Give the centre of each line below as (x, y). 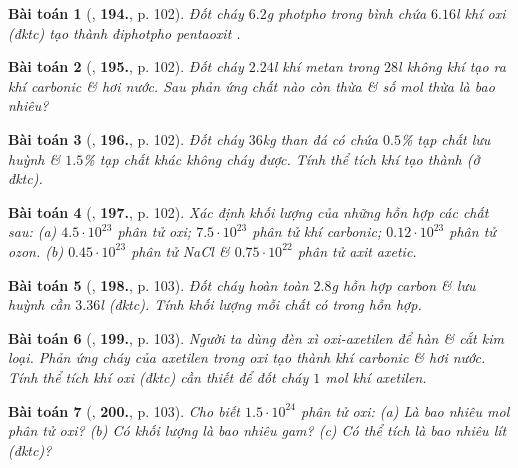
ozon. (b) (36, 250)
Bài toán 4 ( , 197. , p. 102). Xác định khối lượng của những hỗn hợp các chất (248, 211)
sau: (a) (32, 231)
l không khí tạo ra (452, 66)
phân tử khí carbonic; (317, 231)
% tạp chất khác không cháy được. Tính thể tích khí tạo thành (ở (281, 158)
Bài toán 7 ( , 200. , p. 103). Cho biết (124, 410)
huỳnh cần (39, 304)
